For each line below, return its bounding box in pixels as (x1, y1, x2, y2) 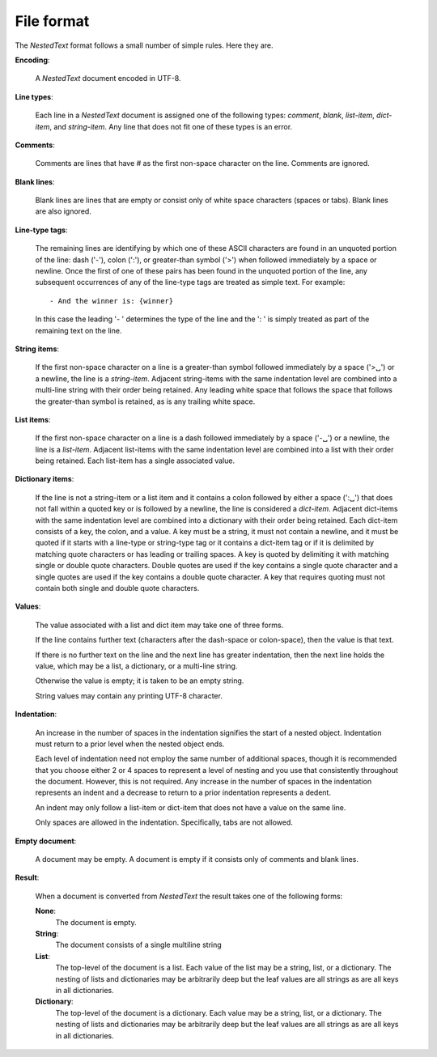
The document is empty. (55, 917, 137, 927)
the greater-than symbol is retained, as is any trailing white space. (35, 397, 256, 406)
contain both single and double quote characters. (35, 584, 200, 592)
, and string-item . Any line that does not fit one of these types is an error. (49, 121, 293, 131)
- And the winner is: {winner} (49, 296, 174, 305)
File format (15, 12, 90, 30)
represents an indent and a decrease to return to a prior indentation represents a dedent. (35, 787, 332, 797)
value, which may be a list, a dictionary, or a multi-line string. (35, 660, 238, 671)
